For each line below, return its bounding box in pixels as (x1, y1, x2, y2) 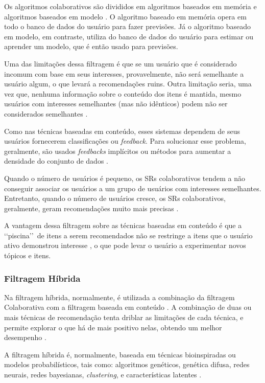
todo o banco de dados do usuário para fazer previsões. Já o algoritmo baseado (4, 21, 251, 32)
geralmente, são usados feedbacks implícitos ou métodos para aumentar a (4, 145, 231, 156)
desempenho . (4, 332, 46, 343)
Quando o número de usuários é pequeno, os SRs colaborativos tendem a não (4, 172, 246, 183)
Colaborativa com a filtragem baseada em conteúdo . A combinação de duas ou (4, 302, 252, 312)
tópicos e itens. (4, 250, 51, 261)
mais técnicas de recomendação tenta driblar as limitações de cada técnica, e (4, 312, 244, 323)
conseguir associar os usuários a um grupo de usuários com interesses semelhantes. (4, 183, 261, 193)
